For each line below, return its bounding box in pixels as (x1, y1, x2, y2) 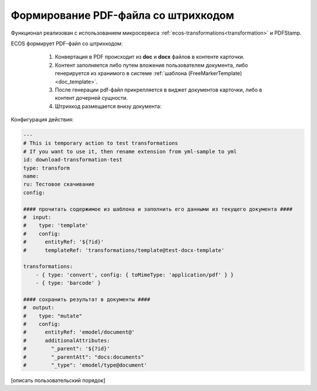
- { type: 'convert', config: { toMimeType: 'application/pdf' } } (35, 271, 234, 278)
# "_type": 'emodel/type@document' (23, 362, 147, 368)
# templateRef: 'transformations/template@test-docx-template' (23, 247, 225, 254)
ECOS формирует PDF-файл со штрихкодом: (11, 40, 123, 47)
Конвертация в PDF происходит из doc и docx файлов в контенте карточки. (55, 53, 245, 60)
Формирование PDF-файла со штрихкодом (11, 9, 235, 22)
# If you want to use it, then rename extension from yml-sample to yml (23, 148, 237, 155)
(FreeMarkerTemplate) (188, 70, 242, 77)
